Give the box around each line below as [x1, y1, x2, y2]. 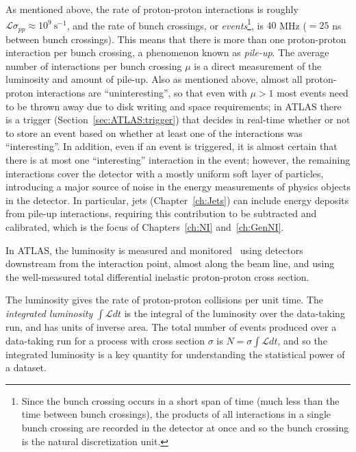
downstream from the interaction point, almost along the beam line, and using [5, 256, 335, 271]
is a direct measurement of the [194, 58, 322, 73]
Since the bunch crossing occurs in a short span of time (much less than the [21, 393, 340, 407]
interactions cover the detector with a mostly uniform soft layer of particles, [5, 166, 324, 180]
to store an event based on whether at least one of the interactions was [5, 125, 303, 140]
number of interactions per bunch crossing [5, 58, 182, 73]
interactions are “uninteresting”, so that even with [36, 86, 247, 100]
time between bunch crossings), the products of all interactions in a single [21, 407, 331, 421]
